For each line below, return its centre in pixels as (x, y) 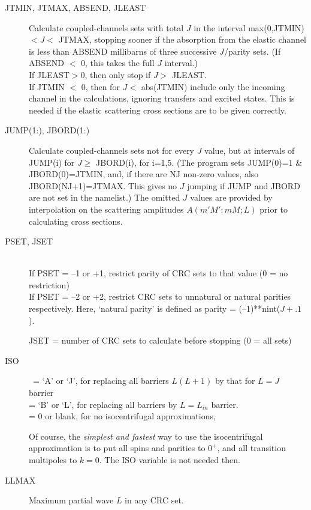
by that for (235, 381)
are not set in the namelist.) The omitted (105, 197)
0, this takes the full (117, 63)
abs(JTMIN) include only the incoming (213, 86)
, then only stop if (118, 74)
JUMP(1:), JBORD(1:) (47, 130)
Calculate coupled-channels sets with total (106, 27)
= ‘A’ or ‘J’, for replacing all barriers (101, 381)
